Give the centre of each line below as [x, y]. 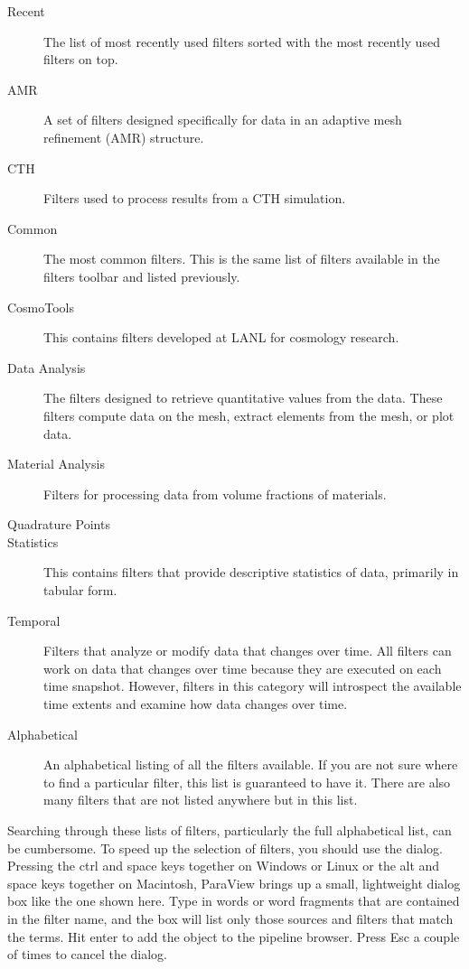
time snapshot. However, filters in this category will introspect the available [253, 686]
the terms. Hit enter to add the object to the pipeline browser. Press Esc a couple [234, 936]
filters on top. [81, 59]
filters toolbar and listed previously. [142, 276]
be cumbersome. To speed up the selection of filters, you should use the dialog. [225, 848]
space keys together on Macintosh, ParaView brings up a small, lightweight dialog [234, 883]
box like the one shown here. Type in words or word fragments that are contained [234, 901]
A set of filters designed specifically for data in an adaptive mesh [223, 120]
